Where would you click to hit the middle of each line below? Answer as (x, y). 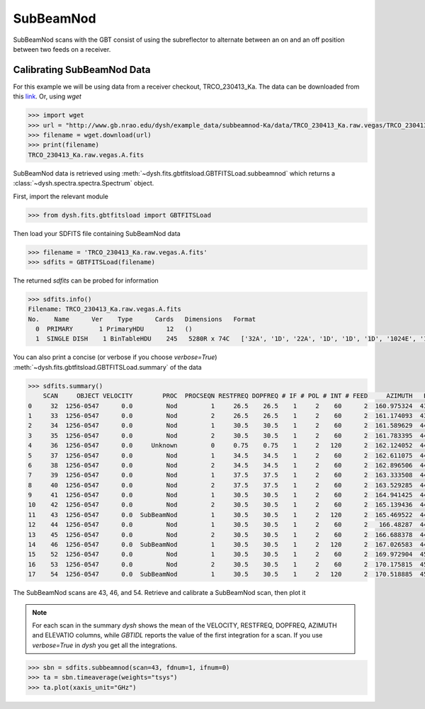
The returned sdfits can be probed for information (86, 280)
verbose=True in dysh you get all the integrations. (104, 645)
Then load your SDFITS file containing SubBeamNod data (97, 233)
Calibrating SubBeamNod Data (82, 70)
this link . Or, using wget (47, 96)
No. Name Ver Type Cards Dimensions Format (142, 319)
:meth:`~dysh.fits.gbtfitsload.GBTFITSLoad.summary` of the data (107, 367)
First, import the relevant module (61, 196)
